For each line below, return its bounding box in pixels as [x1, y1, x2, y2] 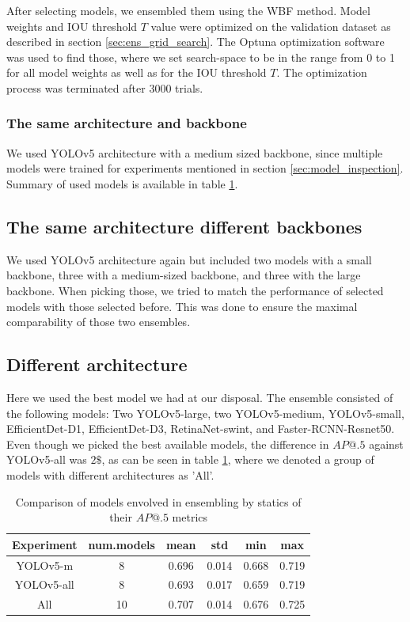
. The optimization [276, 64, 367, 81]
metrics [172, 509, 208, 525]
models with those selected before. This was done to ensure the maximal [6, 298, 358, 314]
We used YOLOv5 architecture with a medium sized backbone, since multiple [6, 144, 383, 161]
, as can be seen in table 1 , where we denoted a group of [101, 451, 374, 468]
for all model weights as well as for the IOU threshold [6, 64, 267, 81]
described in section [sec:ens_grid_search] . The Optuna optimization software [6, 33, 385, 50]
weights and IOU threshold [6, 17, 138, 34]
